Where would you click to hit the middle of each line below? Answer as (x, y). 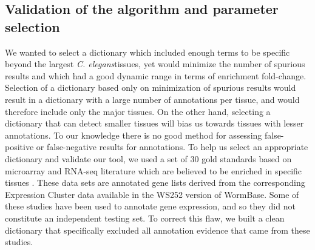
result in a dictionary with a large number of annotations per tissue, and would (152, 99)
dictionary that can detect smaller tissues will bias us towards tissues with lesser (154, 123)
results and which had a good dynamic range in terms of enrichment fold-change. (156, 75)
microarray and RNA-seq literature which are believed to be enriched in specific (154, 170)
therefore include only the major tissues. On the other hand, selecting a (138, 111)
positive (19, 147)
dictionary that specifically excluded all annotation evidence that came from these (157, 230)
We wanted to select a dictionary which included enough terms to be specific (147, 52)
